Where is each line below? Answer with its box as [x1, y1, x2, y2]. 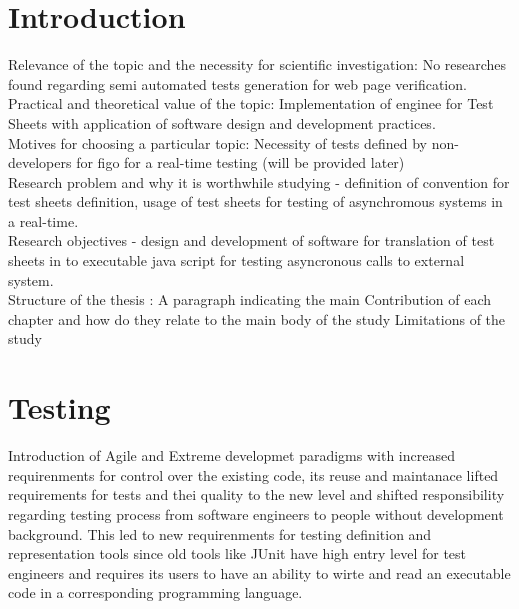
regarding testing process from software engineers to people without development [8, 503, 504, 524]
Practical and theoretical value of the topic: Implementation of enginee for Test [8, 93, 494, 114]
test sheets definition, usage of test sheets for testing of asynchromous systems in [8, 191, 503, 212]
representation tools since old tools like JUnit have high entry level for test [8, 543, 467, 564]
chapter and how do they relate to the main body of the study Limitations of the [8, 308, 506, 329]
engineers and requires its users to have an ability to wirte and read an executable [8, 562, 511, 583]
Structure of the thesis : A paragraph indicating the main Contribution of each [8, 289, 492, 310]
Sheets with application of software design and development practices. [8, 112, 436, 133]
